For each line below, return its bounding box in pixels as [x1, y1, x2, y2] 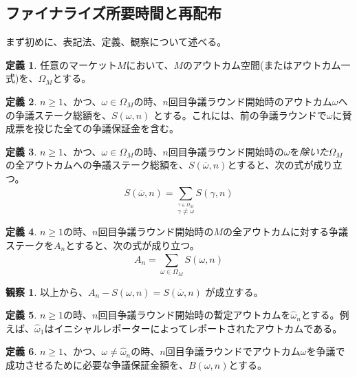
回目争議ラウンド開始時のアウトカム [168, 94, 332, 108]
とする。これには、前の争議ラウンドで [153, 107, 327, 122]
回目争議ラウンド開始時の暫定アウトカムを [98, 308, 291, 322]
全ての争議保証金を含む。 [63, 121, 179, 136]
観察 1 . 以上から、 [6, 284, 88, 299]
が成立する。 [205, 284, 263, 299]
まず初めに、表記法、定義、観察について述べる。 [6, 34, 227, 49]
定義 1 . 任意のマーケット [6, 57, 117, 72]
